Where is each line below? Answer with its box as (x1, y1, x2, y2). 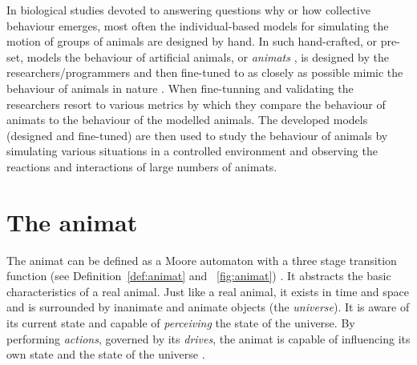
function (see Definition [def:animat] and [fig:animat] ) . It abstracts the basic (6, 267, 391, 284)
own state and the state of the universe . (6, 346, 205, 363)
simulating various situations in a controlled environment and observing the (6, 142, 378, 159)
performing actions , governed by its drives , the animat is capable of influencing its (6, 330, 411, 347)
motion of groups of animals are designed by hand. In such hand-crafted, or (6, 33, 378, 50)
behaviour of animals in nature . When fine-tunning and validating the (6, 79, 354, 96)
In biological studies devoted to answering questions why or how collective (6, 2, 370, 18)
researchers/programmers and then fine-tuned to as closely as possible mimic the (6, 64, 403, 81)
